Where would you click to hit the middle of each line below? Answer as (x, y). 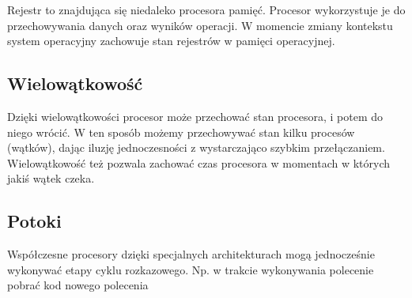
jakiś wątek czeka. (51, 178)
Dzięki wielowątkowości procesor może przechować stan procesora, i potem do (195, 116)
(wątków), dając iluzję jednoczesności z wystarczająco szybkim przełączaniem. (196, 147)
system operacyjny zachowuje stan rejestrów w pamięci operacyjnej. (171, 41)
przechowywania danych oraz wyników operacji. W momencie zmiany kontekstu (200, 25)
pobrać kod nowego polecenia (78, 285)
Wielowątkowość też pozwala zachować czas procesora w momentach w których (198, 162)
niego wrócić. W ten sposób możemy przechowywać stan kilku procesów (181, 132)
